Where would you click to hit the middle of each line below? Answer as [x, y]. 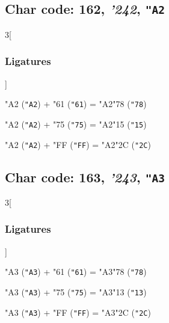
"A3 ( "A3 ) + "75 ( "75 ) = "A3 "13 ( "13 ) [76, 292]
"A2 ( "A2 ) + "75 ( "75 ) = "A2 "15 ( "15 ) [76, 124]
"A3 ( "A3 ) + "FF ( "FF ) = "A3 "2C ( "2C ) [78, 312]
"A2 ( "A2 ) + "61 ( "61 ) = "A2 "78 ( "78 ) [76, 104]
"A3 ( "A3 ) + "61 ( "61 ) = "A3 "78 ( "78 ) [76, 272]
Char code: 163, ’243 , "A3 [85, 177]
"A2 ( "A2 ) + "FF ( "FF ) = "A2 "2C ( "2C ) [78, 144]
